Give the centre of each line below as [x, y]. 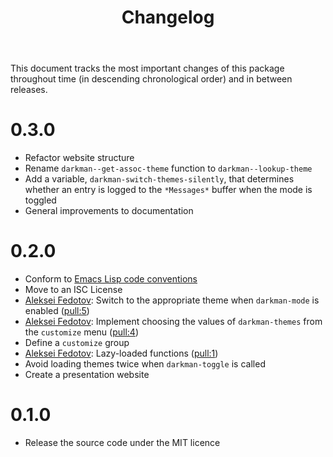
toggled [40, 200]
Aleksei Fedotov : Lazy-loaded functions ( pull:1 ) [121, 353]
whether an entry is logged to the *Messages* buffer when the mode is [168, 190]
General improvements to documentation [109, 211]
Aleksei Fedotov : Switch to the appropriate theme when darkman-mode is [172, 300]
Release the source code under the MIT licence [122, 442]
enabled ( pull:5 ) [57, 311]
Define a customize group [77, 343]
